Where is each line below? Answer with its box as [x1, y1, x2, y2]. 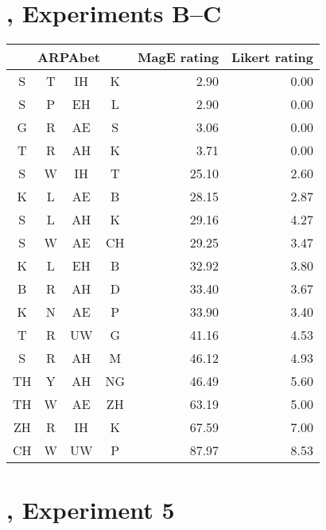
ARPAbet [37, 48, 100, 67]
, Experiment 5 [6, 493, 175, 526]
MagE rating [138, 48, 219, 67]
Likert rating [231, 48, 313, 67]
